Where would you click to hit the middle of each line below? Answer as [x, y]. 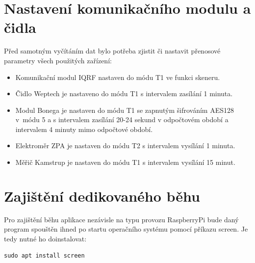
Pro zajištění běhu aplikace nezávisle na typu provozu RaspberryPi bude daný [121, 219]
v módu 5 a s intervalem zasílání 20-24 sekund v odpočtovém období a [122, 119]
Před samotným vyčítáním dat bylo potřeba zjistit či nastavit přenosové [112, 51]
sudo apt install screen [44, 255]
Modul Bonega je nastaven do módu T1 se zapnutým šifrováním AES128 [125, 110]
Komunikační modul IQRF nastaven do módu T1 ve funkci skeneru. [118, 77]
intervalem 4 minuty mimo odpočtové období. [84, 129]
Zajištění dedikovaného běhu [102, 196]
